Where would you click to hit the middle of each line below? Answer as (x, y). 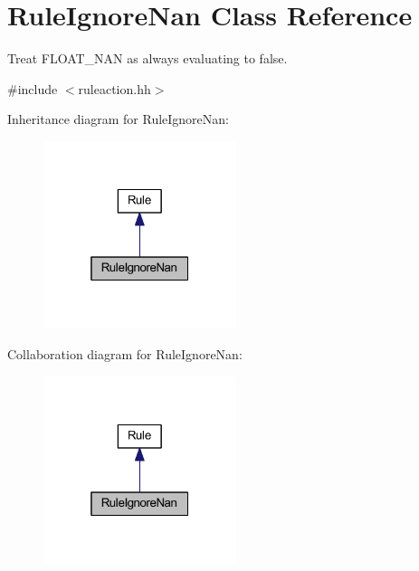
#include (33, 88)
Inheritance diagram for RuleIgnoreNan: (118, 119)
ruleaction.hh (114, 88)
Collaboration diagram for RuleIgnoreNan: (125, 354)
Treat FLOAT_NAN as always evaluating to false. (148, 58)
